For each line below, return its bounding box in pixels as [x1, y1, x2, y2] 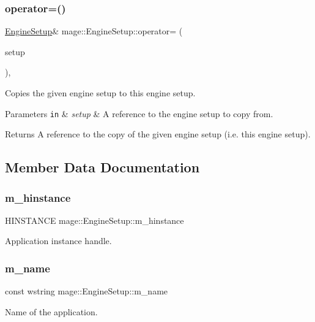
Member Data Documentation [5, 158, 200, 177]
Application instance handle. [5, 234, 112, 247]
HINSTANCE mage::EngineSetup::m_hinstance [5, 213, 184, 226]
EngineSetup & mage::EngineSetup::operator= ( [5, 25, 183, 37]
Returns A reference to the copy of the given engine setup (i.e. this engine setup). [5, 128, 311, 140]
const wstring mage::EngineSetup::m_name [5, 285, 168, 297]
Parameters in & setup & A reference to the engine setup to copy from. [5, 107, 273, 120]
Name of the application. [5, 305, 98, 318]
